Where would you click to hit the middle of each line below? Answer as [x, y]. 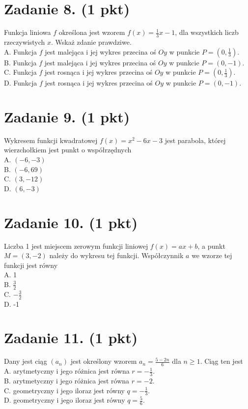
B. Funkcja [20, 62]
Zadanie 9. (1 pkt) [67, 116]
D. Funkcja [21, 83]
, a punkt [211, 246]
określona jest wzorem [92, 32]
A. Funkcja [21, 51]
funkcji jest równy [31, 265]
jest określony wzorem [104, 361]
